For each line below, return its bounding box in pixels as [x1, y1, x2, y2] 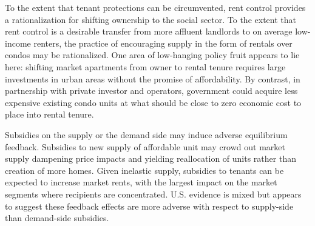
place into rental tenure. [5, 108, 94, 121]
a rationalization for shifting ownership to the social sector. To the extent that [5, 13, 296, 25]
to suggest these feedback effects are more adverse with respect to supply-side [5, 199, 294, 212]
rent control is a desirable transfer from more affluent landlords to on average [5, 25, 293, 38]
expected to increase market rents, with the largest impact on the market [5, 176, 277, 188]
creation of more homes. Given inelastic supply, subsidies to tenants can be [5, 164, 284, 176]
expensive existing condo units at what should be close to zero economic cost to [5, 96, 302, 108]
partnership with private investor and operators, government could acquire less [5, 84, 298, 97]
